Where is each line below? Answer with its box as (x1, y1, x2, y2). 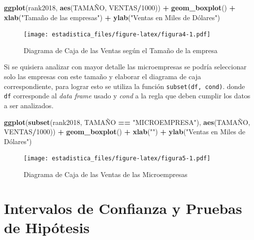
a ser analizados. (4, 100, 54, 110)
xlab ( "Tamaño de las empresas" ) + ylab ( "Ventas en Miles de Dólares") (4, 12, 221, 22)
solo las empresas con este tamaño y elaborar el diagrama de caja (4, 71, 201, 82)
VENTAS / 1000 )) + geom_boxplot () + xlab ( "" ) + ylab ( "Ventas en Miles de (4, 126, 246, 137)
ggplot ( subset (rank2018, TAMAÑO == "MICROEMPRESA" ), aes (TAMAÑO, (4, 117, 251, 127)
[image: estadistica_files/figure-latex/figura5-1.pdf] (24, 155, 211, 162)
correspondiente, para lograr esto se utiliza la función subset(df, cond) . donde (4, 81, 245, 91)
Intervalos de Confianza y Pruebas (4, 198, 242, 218)
